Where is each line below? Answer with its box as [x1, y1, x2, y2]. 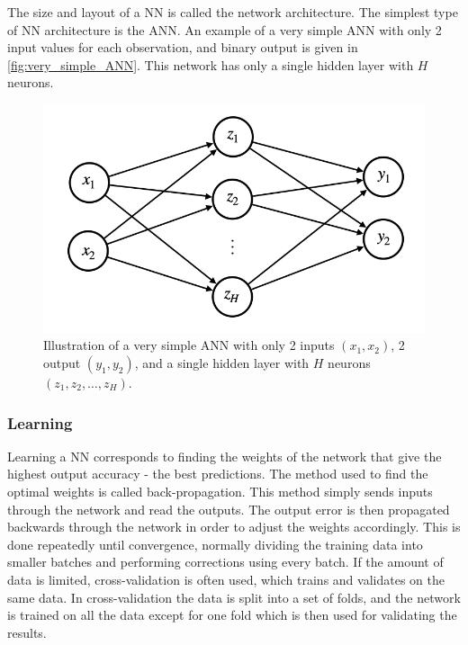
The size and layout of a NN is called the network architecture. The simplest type [7, 3, 458, 21]
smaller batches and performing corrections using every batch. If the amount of [7, 552, 444, 571]
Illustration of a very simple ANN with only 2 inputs [43, 336, 335, 354]
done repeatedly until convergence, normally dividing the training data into [7, 534, 423, 553]
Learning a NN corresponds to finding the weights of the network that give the [7, 446, 442, 465]
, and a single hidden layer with [134, 354, 310, 372]
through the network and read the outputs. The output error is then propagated [7, 499, 450, 518]
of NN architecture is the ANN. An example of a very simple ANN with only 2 [7, 20, 442, 39]
